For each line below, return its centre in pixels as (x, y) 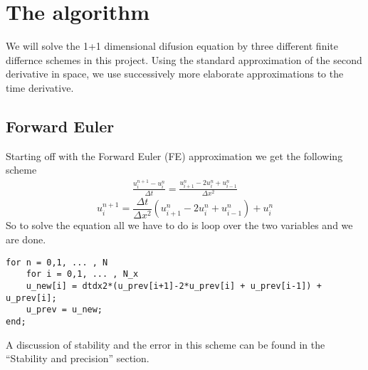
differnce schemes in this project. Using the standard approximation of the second (184, 59)
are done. (26, 239)
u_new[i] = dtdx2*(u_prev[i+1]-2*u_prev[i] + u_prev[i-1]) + (174, 286)
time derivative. (40, 87)
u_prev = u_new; (64, 310)
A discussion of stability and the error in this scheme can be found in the (165, 344)
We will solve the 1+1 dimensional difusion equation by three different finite (172, 46)
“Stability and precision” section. (78, 358)
